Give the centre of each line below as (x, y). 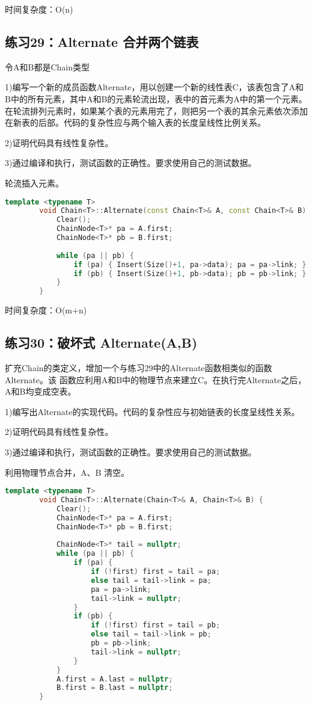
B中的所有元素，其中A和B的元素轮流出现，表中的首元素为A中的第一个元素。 (156, 98)
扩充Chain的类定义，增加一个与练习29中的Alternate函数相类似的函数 (139, 367)
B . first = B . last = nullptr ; (115, 688)
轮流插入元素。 (34, 183)
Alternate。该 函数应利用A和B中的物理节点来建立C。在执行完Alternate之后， (156, 379)
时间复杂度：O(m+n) (46, 310)
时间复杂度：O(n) (39, 9)
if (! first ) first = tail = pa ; (156, 571)
